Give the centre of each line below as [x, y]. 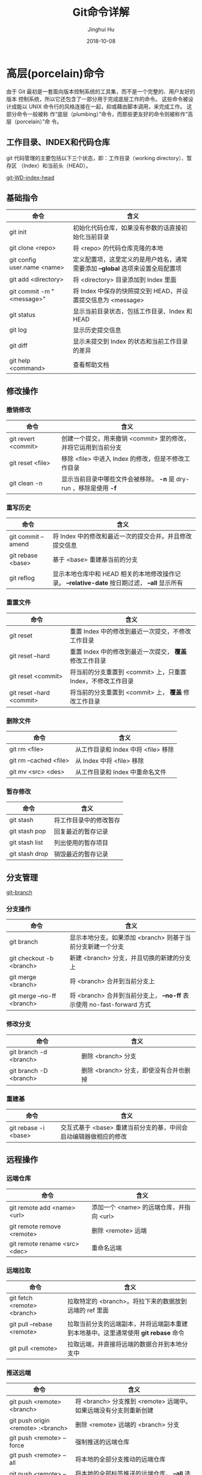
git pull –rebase [31, 1324]
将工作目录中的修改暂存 [87, 820]
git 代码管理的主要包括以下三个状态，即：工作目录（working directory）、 [96, 158]
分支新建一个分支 [100, 947]
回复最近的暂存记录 [81, 832]
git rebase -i [27, 1128]
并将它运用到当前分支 [91, 447]
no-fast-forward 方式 [120, 1004]
